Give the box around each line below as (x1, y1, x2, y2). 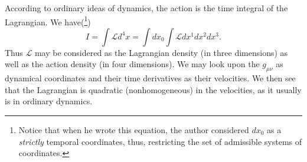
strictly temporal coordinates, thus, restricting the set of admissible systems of (18, 135, 302, 147)
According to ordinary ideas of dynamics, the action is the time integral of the (5, 2, 288, 14)
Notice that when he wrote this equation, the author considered (18, 124, 249, 136)
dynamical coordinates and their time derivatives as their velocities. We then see (5, 72, 296, 84)
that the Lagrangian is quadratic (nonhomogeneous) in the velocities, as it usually (5, 83, 302, 95)
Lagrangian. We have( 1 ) (5, 14, 91, 28)
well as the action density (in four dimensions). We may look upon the (5, 58, 260, 70)
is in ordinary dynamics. (5, 95, 93, 107)
